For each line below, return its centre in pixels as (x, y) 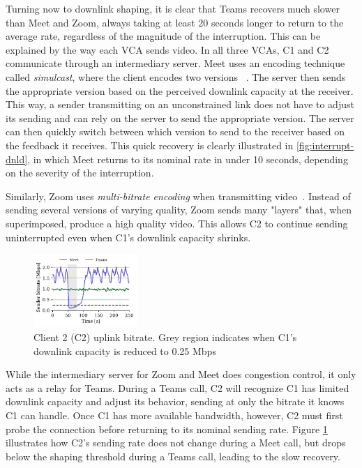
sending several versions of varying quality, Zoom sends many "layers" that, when (179, 210)
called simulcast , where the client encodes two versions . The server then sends (176, 76)
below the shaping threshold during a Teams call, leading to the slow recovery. (173, 456)
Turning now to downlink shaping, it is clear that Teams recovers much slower (173, 8)
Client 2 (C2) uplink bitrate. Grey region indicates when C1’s (165, 337)
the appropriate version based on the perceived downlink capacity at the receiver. (180, 90)
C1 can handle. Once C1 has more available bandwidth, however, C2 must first (174, 415)
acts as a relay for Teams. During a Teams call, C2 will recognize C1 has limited (178, 387)
